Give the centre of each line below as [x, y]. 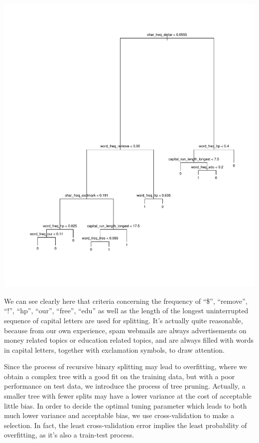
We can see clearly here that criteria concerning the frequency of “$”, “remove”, [126, 301]
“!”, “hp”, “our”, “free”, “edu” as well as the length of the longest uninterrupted [126, 311]
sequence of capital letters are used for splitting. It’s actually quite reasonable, [124, 320]
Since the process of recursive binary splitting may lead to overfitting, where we [126, 366]
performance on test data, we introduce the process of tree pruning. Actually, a [125, 386]
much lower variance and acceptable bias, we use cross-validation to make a [119, 415]
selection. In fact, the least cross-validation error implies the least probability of [126, 425]
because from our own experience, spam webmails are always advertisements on [125, 330]
